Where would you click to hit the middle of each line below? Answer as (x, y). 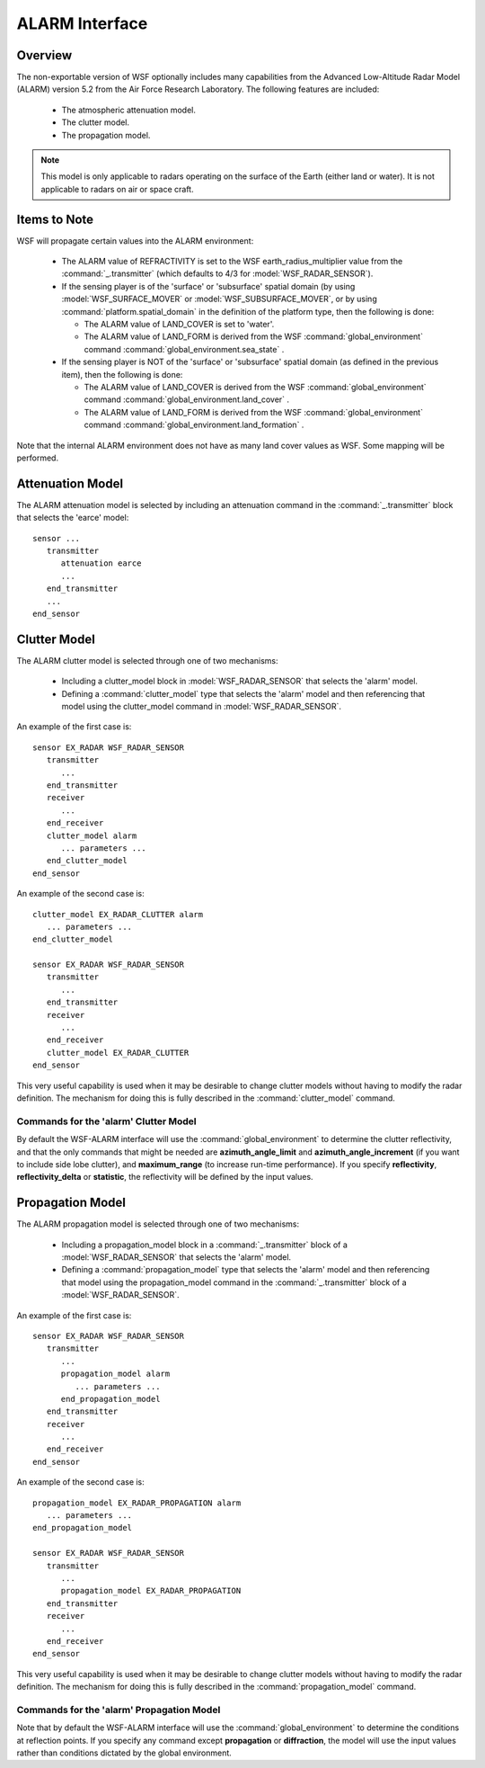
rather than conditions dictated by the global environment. (124, 1753)
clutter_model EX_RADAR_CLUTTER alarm (118, 914)
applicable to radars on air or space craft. (117, 189)
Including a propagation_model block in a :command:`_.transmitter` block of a (204, 1245)
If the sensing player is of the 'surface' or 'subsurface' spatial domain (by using (208, 286)
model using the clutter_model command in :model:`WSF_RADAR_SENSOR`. (201, 707)
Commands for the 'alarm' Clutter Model (106, 1121)
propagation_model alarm (115, 1374)
